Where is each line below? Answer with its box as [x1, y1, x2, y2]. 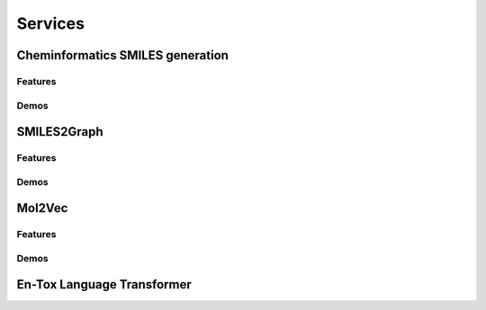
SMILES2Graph [16, 124, 103, 139]
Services [16, 13, 85, 33]
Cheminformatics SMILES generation [16, 48, 229, 63]
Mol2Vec [16, 200, 68, 216]
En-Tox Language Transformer [16, 277, 193, 292]
